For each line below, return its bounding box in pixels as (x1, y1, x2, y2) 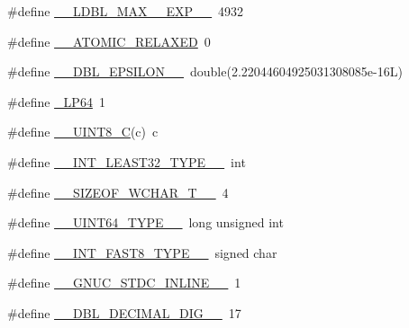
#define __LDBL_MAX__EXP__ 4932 (7, 2, 244, 20)
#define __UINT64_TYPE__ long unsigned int (7, 213, 284, 232)
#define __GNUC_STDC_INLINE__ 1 (7, 273, 241, 292)
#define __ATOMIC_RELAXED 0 (7, 31, 211, 50)
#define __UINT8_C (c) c (7, 122, 159, 141)
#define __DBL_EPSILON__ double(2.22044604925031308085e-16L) (7, 62, 403, 81)
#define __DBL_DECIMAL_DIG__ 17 (7, 303, 241, 322)
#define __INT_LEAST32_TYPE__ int (7, 152, 246, 171)
